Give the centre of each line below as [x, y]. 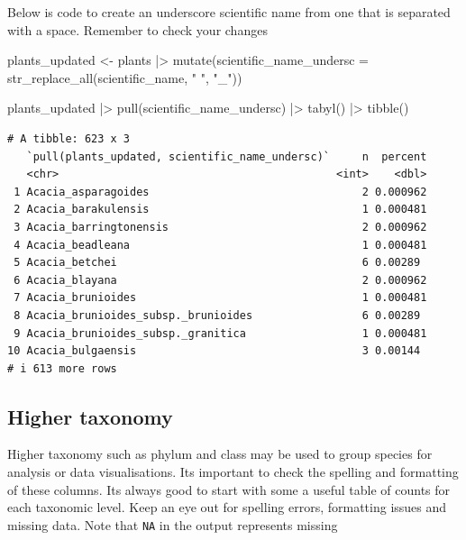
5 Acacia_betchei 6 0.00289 [217, 263]
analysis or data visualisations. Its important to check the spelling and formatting [233, 472]
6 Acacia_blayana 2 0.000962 [220, 280]
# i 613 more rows [62, 368]
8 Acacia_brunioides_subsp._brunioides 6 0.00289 [217, 315]
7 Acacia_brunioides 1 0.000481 [220, 298]
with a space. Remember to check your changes [137, 29]
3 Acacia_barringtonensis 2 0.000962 [220, 227]
